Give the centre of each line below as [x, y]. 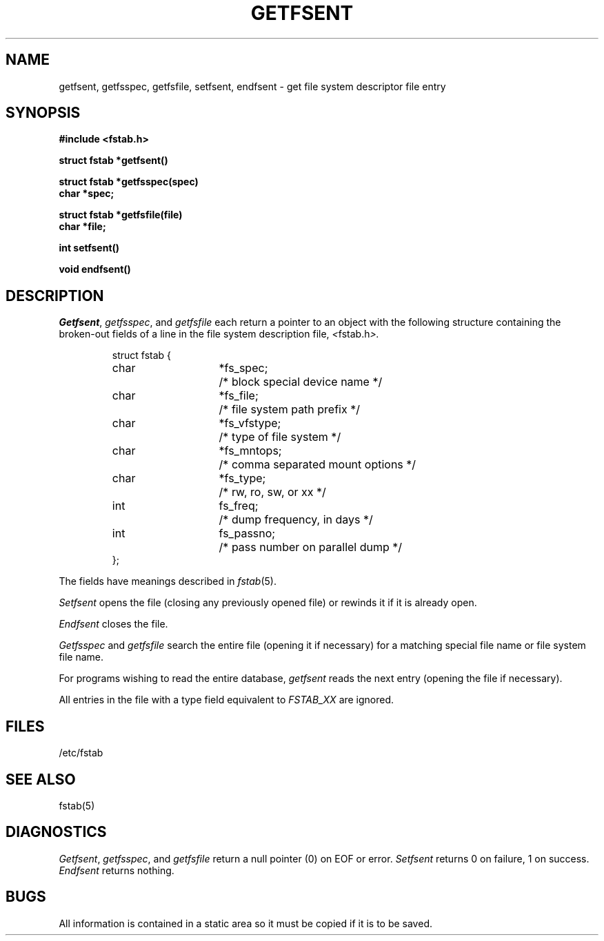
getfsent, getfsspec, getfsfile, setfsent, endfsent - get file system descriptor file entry [252, 86]
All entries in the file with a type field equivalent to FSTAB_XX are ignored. [226, 700]
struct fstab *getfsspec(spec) [129, 182]
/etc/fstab [81, 753]
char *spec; [87, 194]
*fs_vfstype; [250, 423]
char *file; [82, 227]
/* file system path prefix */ [290, 410]
